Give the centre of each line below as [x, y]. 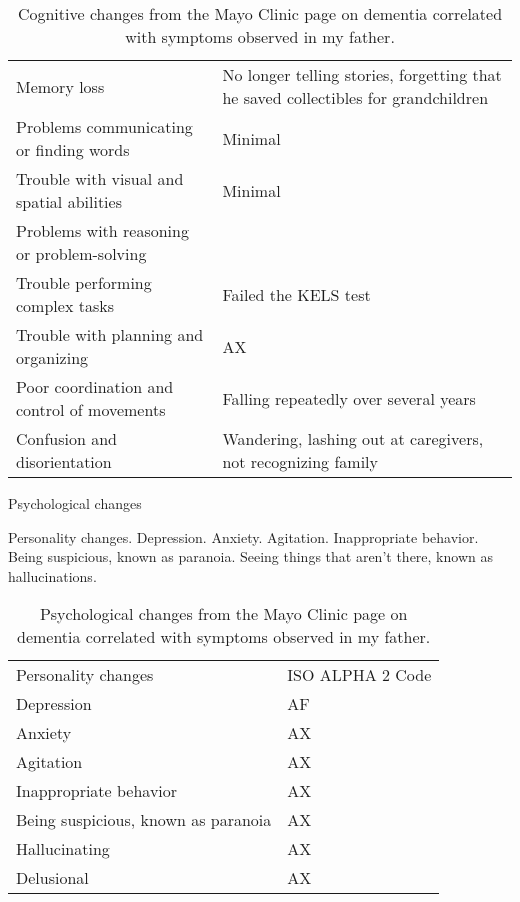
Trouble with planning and [110, 334]
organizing [52, 357]
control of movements [91, 409]
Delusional [52, 878]
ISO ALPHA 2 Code [359, 675]
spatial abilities [69, 201]
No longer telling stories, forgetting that [362, 74]
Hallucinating [63, 849]
